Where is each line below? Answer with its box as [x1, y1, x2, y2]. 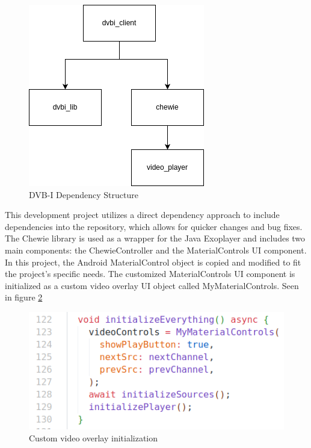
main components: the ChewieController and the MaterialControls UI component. [5, 243, 307, 256]
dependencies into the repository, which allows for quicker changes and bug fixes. [5, 220, 303, 232]
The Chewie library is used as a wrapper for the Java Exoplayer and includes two [5, 232, 306, 244]
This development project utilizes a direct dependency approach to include [5, 208, 280, 221]
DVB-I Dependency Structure [29, 188, 138, 201]
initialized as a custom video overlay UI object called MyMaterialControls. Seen [5, 279, 299, 291]
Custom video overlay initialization [29, 431, 158, 444]
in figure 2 [5, 291, 43, 303]
